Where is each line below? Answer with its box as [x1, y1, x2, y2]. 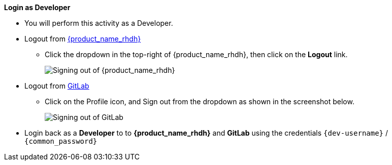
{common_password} [24, 137, 97, 145]
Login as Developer [4, 3, 71, 12]
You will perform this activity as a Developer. [24, 19, 173, 27]
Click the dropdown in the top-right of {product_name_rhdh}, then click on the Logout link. [45, 50, 348, 59]
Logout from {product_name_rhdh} [24, 34, 141, 43]
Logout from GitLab [24, 81, 89, 90]
